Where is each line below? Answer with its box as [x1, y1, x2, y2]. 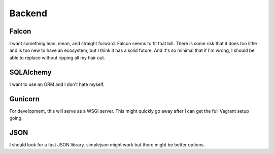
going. [9, 115, 23, 121]
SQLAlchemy [9, 68, 52, 76]
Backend [9, 8, 48, 19]
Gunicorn [9, 95, 40, 103]
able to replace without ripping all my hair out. [9, 54, 106, 60]
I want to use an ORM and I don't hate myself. [9, 81, 105, 87]
